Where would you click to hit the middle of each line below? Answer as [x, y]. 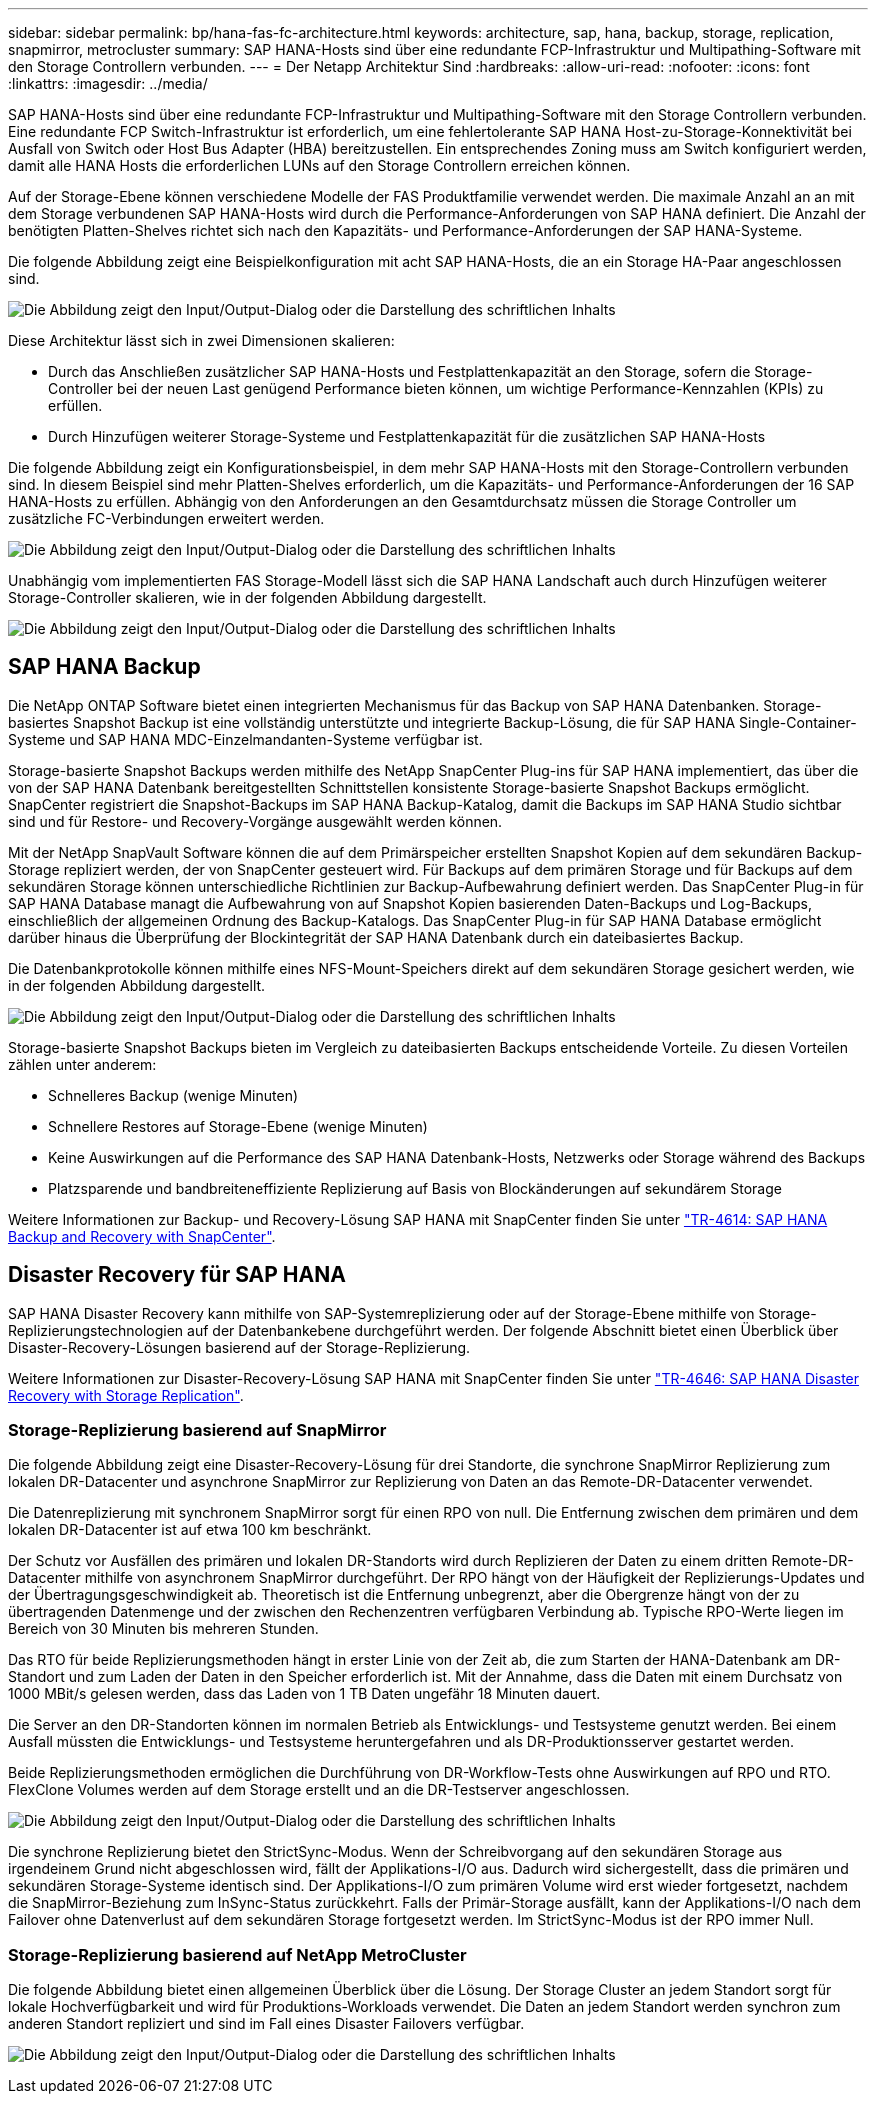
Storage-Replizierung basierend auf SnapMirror [197, 1430]
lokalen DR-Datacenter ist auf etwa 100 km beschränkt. [190, 1530]
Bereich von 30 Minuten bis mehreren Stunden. [163, 1629]
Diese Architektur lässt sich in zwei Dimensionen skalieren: [201, 340]
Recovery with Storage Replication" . [126, 1395]
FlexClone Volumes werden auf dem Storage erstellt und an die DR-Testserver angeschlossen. [319, 1790]
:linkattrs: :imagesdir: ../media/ [108, 83]
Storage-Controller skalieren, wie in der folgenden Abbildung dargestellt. [247, 597]
